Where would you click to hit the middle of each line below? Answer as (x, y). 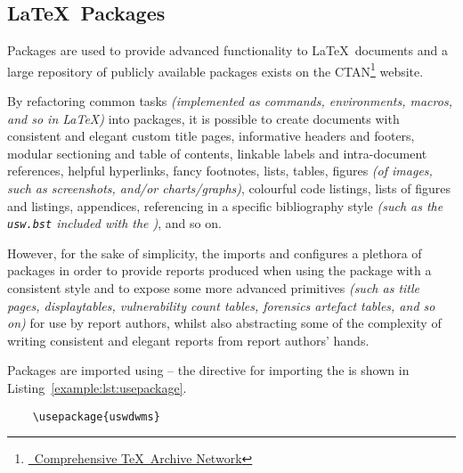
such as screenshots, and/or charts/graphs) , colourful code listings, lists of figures (229, 188)
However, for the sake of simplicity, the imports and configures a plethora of (215, 253)
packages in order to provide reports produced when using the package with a (219, 270)
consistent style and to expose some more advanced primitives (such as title (214, 288)
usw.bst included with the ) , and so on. (114, 223)
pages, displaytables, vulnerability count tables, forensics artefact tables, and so (221, 305)
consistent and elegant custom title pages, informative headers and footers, (211, 136)
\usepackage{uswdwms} (96, 416)
